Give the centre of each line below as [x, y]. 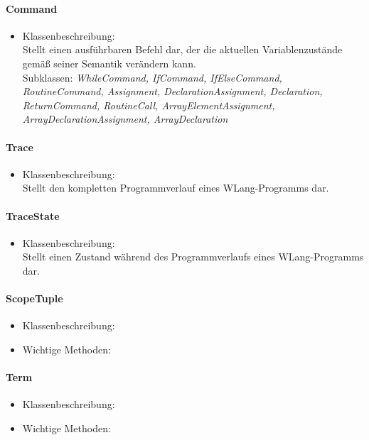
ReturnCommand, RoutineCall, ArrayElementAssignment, [149, 105]
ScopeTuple [34, 298]
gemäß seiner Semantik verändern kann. [109, 63]
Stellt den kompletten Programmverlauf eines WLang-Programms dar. [176, 188]
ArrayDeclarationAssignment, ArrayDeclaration [125, 119]
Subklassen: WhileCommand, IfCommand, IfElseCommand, [152, 77]
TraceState [33, 215]
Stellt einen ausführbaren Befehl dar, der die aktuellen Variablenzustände [182, 49]
